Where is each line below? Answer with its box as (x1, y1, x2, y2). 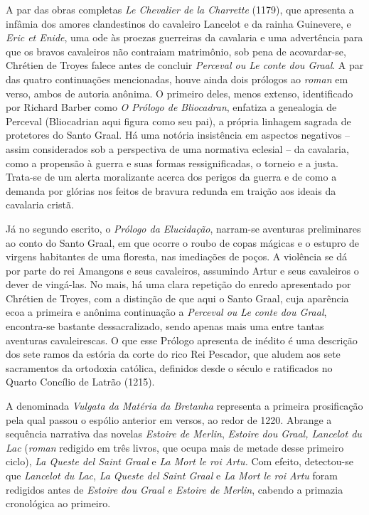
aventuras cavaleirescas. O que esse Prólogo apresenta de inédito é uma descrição (6, 332, 358, 347)
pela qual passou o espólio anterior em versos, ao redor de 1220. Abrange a (6, 412, 332, 427)
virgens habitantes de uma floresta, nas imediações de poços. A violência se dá (6, 249, 348, 264)
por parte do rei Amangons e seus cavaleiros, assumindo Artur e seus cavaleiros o (6, 262, 359, 277)
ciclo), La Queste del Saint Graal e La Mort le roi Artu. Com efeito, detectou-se (6, 454, 353, 469)
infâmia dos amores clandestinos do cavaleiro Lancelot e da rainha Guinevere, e (6, 16, 351, 31)
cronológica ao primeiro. (6, 496, 111, 511)
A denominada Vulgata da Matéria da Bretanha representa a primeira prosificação (6, 398, 363, 413)
